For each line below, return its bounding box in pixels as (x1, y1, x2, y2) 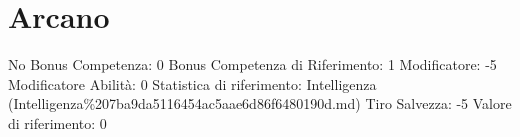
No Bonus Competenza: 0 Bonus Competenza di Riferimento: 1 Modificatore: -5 (8, 54, 497, 75)
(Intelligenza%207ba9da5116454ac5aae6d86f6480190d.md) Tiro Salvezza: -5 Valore (8, 93, 512, 114)
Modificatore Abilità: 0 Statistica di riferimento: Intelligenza (8, 73, 377, 94)
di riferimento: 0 (8, 112, 107, 133)
